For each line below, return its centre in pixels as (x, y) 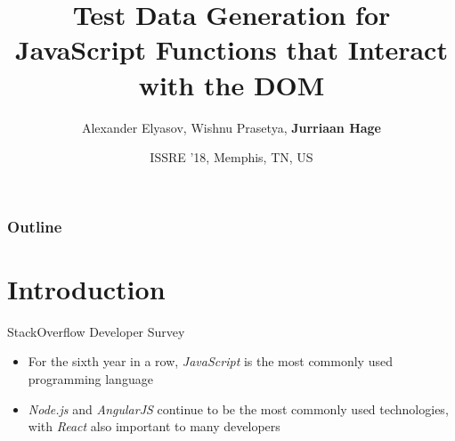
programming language (90, 378)
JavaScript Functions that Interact (232, 49)
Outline (35, 226)
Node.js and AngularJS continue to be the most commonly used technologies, (238, 408)
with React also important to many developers (154, 426)
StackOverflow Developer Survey (96, 331)
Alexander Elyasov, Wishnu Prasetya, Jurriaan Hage (232, 127)
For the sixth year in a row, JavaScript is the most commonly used (210, 361)
